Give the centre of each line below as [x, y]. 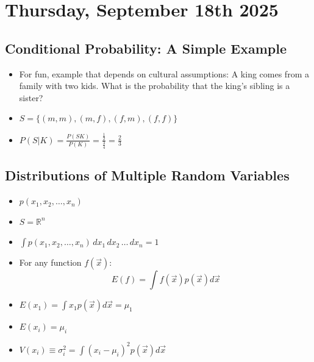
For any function [50, 262]
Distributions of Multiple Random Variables [147, 175]
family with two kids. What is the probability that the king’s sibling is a [155, 86]
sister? [31, 97]
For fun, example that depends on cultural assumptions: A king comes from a [164, 73]
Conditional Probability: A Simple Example [146, 48]
